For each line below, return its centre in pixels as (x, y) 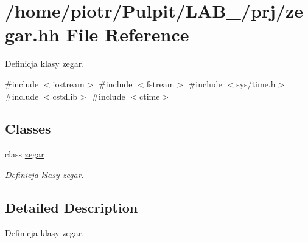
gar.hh (32, 34)
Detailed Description (72, 207)
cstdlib (65, 96)
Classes (28, 128)
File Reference (128, 34)
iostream (68, 84)
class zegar (25, 154)
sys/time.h (256, 84)
